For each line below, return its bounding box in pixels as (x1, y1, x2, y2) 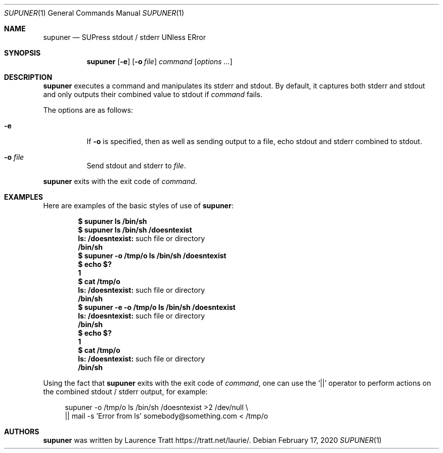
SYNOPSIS (4, 49, 41, 57)
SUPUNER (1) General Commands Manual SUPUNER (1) (4, 9, 185, 17)
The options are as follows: (43, 106, 133, 114)
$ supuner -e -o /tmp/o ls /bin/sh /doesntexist (78, 303, 236, 311)
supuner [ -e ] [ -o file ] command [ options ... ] (86, 57, 233, 66)
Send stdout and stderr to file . (86, 161, 186, 170)
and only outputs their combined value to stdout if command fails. (43, 90, 262, 99)
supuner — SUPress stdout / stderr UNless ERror (43, 33, 206, 41)
